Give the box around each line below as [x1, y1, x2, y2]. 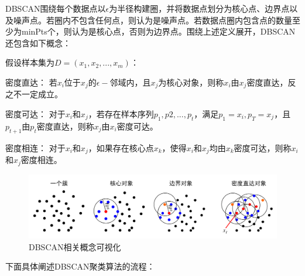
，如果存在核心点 [88, 141, 154, 154]
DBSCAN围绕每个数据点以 [5, 2, 106, 14]
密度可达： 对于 [5, 108, 66, 120]
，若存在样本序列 [88, 108, 154, 120]
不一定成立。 [13, 88, 63, 100]
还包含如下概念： [5, 36, 71, 49]
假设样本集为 [5, 56, 54, 69]
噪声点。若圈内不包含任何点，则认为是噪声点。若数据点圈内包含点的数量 [13, 13, 292, 26]
